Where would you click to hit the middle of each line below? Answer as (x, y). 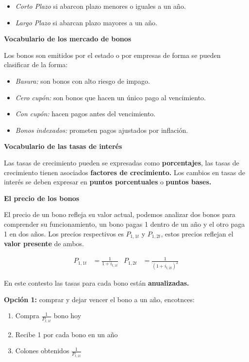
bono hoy (67, 316)
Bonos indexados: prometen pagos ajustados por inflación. (102, 130)
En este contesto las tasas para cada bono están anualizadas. (97, 282)
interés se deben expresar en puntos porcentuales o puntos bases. (108, 182)
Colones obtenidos (42, 351)
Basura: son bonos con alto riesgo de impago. (83, 81)
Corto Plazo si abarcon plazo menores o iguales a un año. (100, 6)
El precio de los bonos (42, 198)
